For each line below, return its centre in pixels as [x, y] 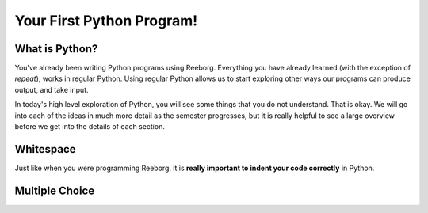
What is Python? [56, 49]
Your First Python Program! [106, 21]
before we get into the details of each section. [90, 127]
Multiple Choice [55, 190]
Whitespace [45, 149]
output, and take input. [52, 89]
